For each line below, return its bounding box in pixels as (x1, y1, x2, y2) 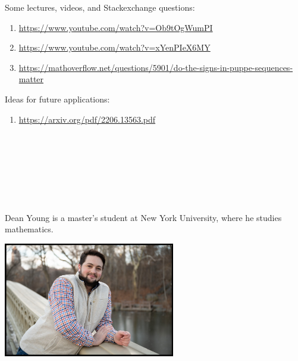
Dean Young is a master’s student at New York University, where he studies (5, 211, 282, 223)
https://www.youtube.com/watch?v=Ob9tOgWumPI (18, 21, 213, 33)
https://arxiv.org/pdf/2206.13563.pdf (18, 113, 156, 125)
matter (18, 73, 44, 85)
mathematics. (5, 223, 54, 235)
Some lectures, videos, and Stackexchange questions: (5, 1, 195, 13)
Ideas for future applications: (5, 92, 110, 105)
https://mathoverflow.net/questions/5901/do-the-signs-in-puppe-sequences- (18, 61, 293, 73)
